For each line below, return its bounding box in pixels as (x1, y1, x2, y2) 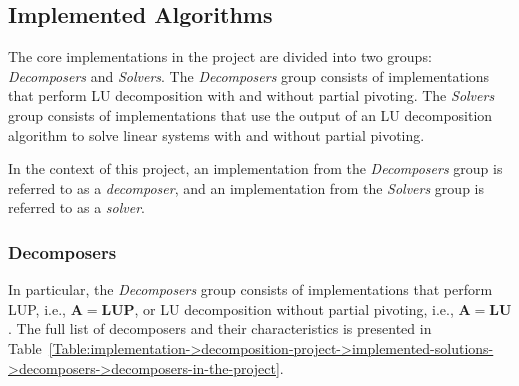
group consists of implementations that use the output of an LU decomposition (8, 104, 493, 125)
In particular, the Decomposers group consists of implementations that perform (8, 279, 493, 300)
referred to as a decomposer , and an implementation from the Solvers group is (8, 177, 484, 198)
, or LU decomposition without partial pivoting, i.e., (134, 298, 454, 319)
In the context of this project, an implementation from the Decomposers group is (8, 158, 503, 179)
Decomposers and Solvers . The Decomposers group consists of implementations (8, 65, 490, 86)
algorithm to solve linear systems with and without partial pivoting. (8, 124, 425, 145)
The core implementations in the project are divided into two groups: (8, 46, 432, 67)
